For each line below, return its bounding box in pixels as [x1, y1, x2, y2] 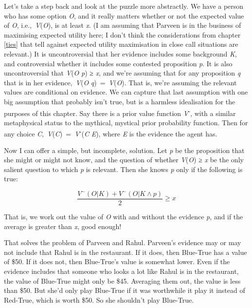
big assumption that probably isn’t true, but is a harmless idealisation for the [4, 96, 235, 106]
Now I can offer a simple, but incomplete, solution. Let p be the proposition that [4, 145, 245, 155]
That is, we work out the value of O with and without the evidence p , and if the [4, 212, 243, 222]
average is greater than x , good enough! [4, 221, 122, 231]
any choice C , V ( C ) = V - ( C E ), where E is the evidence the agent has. [4, 127, 217, 139]
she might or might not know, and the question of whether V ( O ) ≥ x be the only [4, 154, 244, 165]
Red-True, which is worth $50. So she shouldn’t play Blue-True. [4, 294, 194, 305]
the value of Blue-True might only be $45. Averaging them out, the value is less [4, 275, 241, 286]
